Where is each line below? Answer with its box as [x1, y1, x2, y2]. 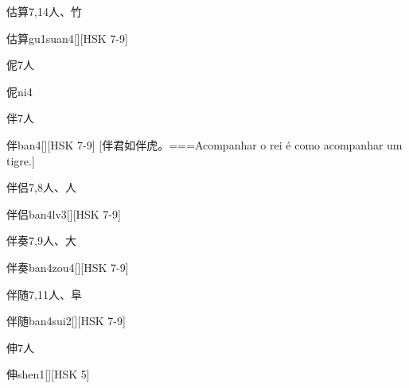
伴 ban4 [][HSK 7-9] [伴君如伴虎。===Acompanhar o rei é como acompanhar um [6, 136, 403, 153]
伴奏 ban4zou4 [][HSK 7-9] [6, 258, 129, 275]
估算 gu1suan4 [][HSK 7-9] [6, 29, 128, 46]
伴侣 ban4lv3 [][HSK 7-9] [6, 205, 121, 222]
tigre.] [6, 152, 35, 169]
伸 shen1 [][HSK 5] [6, 366, 90, 382]
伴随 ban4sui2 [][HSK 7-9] [6, 312, 126, 329]
